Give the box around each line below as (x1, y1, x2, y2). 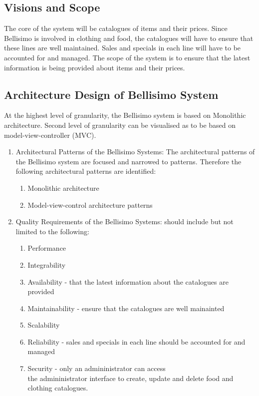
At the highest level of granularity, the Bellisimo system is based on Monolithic (4, 110, 246, 120)
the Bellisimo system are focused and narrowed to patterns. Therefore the (15, 156, 242, 166)
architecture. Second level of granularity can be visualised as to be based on (4, 119, 236, 130)
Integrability (27, 259, 66, 270)
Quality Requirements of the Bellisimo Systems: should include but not (15, 216, 234, 227)
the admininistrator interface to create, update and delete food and (27, 373, 234, 383)
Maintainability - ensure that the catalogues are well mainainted (27, 303, 225, 313)
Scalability (27, 320, 60, 330)
